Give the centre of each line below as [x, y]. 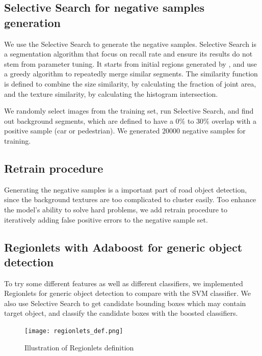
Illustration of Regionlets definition [79, 347]
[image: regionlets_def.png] [74, 331]
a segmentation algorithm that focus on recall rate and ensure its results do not [128, 54]
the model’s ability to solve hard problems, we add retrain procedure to [116, 209]
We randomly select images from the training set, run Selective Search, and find [129, 111]
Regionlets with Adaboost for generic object [123, 247]
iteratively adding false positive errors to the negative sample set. [106, 219]
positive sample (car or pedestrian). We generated [82, 131]
